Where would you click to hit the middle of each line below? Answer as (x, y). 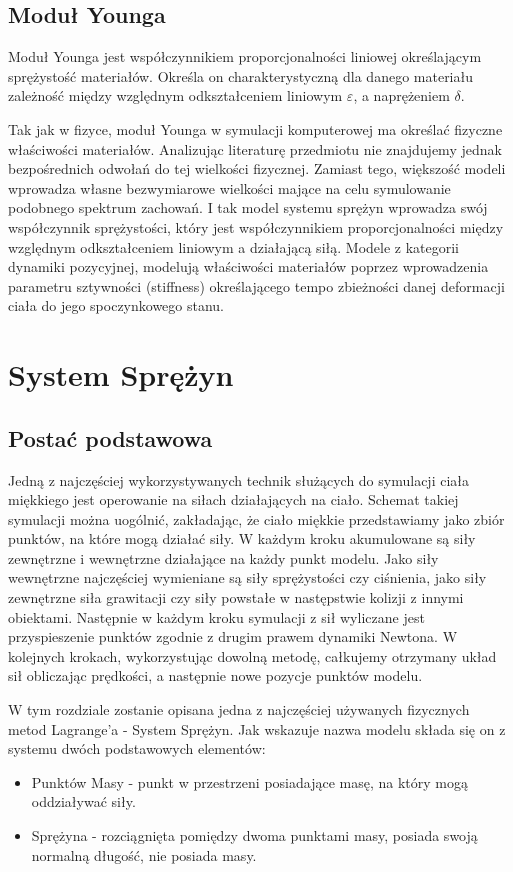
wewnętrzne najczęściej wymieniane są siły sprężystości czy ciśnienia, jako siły (247, 577)
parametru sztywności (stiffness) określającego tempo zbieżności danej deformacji (256, 285)
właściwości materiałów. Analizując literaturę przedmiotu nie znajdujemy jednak (255, 148)
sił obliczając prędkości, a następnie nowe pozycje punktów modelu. (215, 675)
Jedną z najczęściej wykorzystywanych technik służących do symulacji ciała (239, 479)
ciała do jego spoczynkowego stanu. (116, 305)
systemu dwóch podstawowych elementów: (137, 748)
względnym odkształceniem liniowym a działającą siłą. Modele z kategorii (233, 246)
